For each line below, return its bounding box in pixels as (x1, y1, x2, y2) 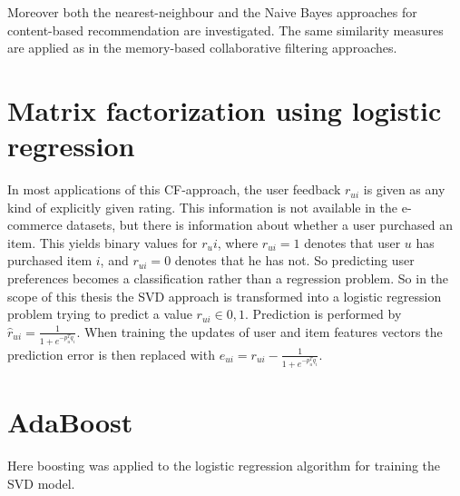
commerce (7, 215, 63, 234)
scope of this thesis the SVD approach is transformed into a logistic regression (7, 286, 442, 305)
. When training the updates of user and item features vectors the (76, 322, 443, 341)
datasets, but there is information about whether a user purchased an (66, 215, 453, 234)
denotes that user (304, 233, 401, 252)
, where (217, 233, 259, 252)
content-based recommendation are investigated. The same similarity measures (7, 20, 444, 39)
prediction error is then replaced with (7, 344, 215, 363)
